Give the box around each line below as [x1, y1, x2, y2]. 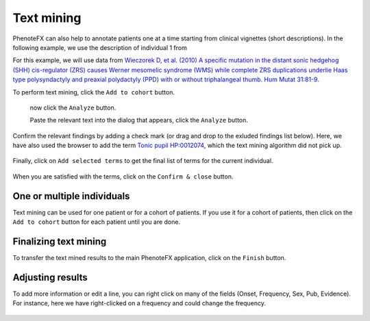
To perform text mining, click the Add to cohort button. [12, 88, 175, 96]
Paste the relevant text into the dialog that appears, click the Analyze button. [29, 116, 248, 125]
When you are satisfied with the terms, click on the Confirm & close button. [12, 172, 234, 181]
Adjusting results [12, 271, 88, 283]
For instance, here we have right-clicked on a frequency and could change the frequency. [12, 299, 267, 307]
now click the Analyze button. [29, 103, 116, 112]
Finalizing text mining [12, 235, 107, 247]
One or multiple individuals [12, 190, 130, 202]
